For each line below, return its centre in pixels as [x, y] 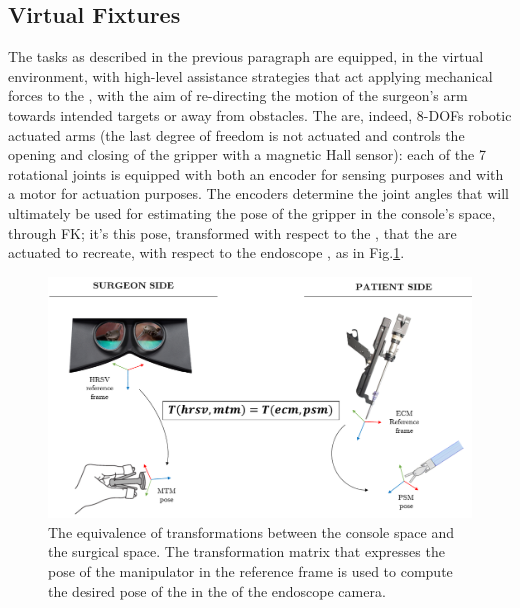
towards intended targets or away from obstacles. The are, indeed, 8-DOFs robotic [260, 114]
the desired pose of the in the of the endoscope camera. [217, 590]
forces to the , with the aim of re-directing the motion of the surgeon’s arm [238, 95]
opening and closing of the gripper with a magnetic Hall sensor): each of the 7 [247, 154]
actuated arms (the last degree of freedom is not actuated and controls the [236, 134]
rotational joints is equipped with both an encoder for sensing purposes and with [256, 173]
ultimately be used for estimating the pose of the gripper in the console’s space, [252, 212]
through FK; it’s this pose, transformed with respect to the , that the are [232, 232]
